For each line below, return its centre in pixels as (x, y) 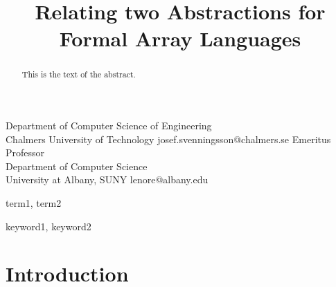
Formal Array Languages (180, 38)
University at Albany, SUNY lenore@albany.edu (107, 179)
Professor (25, 152)
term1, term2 (34, 202)
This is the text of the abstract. (79, 74)
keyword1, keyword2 (48, 226)
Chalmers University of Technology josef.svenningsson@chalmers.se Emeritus (168, 139)
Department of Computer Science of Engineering (109, 126)
